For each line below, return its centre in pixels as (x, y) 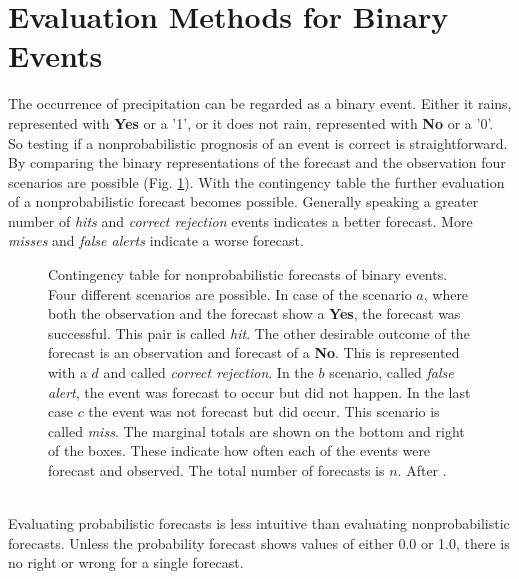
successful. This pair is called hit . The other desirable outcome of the (259, 332)
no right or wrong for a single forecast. (126, 562)
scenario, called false (391, 372)
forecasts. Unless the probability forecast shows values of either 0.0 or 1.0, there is (259, 542)
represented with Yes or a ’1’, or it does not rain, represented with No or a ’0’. (251, 122)
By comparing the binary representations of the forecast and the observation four (257, 162)
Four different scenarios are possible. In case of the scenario (230, 293)
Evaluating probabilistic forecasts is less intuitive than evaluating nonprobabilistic (259, 523)
